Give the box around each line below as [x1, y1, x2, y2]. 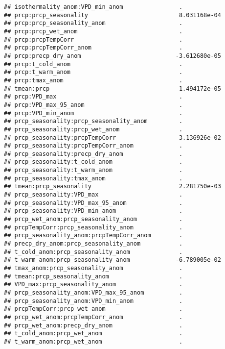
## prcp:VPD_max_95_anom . [4, 101, 183, 108]
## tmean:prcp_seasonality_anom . [4, 273, 183, 280]
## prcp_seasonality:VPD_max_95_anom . [4, 199, 183, 206]
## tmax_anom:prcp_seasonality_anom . [4, 265, 183, 272]
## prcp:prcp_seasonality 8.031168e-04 [4, 11, 221, 19]
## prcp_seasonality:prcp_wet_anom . [4, 125, 183, 133]
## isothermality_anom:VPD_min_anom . [4, 3, 183, 10]
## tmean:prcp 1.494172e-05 [4, 85, 221, 92]
